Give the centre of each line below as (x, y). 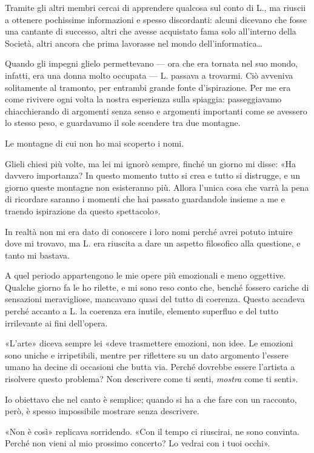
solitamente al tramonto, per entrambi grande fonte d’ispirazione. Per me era (148, 87)
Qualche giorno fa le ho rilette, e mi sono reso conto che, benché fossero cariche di (157, 287)
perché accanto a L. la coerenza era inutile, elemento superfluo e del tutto (142, 311)
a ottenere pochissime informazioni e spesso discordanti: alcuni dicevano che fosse (156, 19)
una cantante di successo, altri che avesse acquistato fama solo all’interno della (151, 31)
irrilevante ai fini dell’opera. (56, 322)
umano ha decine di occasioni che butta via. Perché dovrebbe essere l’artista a (150, 367)
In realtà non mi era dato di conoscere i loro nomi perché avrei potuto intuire (149, 231)
